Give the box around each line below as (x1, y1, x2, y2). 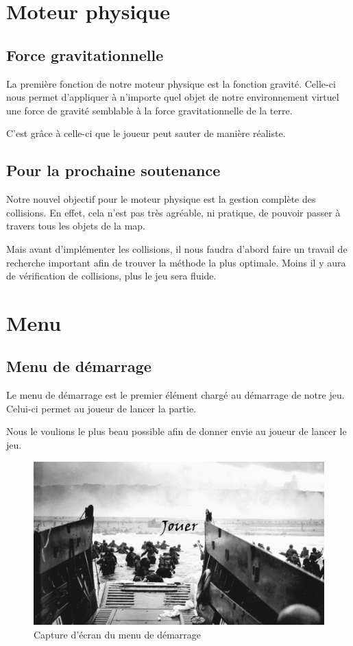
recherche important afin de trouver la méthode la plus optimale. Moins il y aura (6, 255, 346, 269)
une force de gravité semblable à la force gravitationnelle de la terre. (6, 103, 293, 117)
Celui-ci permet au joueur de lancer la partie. (6, 401, 197, 415)
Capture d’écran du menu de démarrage (34, 627, 201, 641)
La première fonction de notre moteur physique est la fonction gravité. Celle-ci (6, 76, 336, 90)
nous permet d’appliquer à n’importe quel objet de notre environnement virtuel (6, 90, 339, 104)
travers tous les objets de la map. (6, 219, 145, 233)
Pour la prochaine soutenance (6, 160, 221, 181)
